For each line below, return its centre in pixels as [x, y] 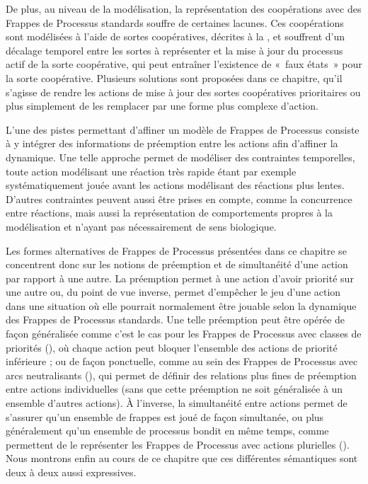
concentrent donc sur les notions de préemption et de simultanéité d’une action [177, 264]
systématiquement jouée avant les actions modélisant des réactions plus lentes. [175, 185]
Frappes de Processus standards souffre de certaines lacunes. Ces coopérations [175, 22]
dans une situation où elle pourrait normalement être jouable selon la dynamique [181, 305]
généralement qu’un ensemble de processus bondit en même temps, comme [167, 431]
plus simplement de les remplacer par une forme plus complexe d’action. [162, 106]
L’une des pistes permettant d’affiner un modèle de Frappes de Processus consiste [183, 129]
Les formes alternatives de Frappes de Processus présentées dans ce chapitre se [176, 250]
